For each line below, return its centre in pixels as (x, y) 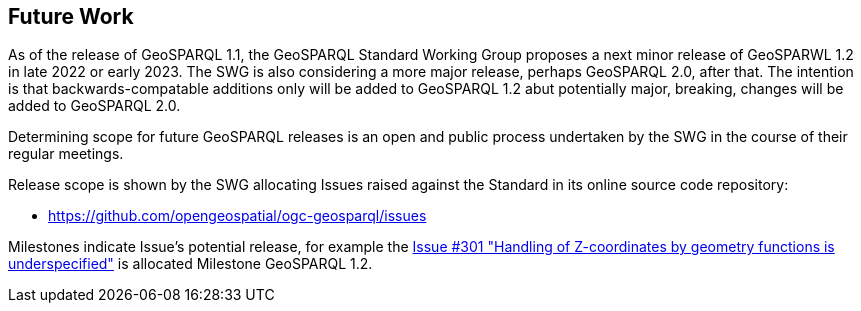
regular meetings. (66, 154)
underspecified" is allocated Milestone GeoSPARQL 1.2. (190, 264)
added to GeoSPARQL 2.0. (94, 106)
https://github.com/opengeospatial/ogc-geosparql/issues (237, 216)
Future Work (71, 16)
